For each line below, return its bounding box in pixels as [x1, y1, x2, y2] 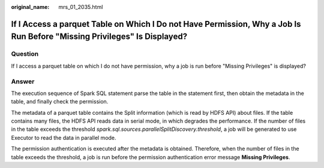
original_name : [11, 4, 50, 10]
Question [11, 50, 39, 58]
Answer [11, 77, 35, 85]
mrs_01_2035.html [58, 4, 103, 10]
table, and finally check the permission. [11, 98, 109, 105]
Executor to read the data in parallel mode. [11, 134, 116, 141]
